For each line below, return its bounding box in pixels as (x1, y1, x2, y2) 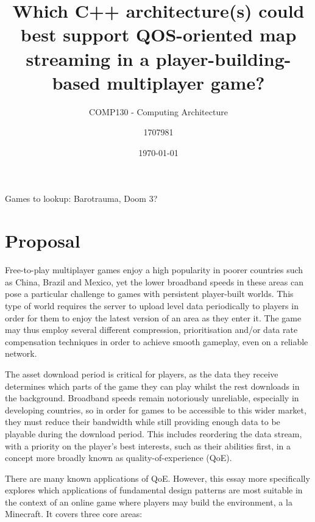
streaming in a (26, 46, 150, 71)
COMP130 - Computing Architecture (89, 105, 228, 118)
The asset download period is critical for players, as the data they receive (5, 367, 278, 380)
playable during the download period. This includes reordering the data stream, (5, 427, 302, 440)
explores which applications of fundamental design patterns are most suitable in (5, 484, 303, 496)
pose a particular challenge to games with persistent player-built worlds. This (5, 287, 294, 300)
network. (5, 347, 37, 360)
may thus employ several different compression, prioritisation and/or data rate (5, 323, 298, 336)
